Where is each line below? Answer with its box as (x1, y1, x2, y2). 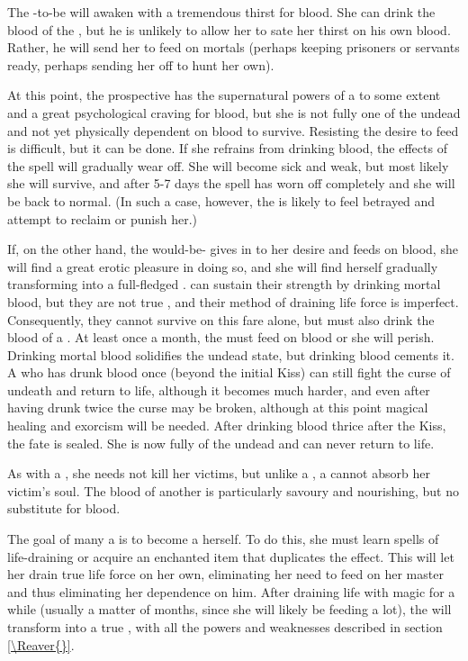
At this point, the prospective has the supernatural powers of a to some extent (7, 86, 441, 104)
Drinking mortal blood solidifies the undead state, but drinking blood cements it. (7, 345, 454, 364)
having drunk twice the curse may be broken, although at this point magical (7, 398, 428, 417)
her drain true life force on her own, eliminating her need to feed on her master (7, 565, 444, 584)
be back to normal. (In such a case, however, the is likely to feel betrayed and (7, 191, 436, 210)
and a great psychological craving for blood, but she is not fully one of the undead (7, 103, 461, 122)
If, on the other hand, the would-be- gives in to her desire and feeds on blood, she (7, 240, 458, 258)
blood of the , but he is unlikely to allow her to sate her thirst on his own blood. (7, 20, 451, 39)
